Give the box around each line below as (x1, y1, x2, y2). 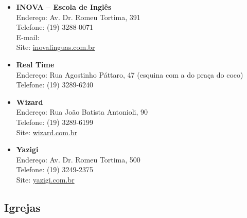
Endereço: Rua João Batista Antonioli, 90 (16, 106, 148, 117)
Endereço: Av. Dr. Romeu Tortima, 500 (16, 154, 140, 165)
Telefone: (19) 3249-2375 (16, 164, 94, 175)
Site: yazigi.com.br (16, 174, 75, 185)
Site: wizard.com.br (16, 126, 78, 137)
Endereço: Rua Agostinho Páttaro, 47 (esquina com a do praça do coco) (16, 69, 243, 80)
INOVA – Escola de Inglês (16, 2, 112, 12)
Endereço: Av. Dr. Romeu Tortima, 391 (16, 11, 140, 22)
